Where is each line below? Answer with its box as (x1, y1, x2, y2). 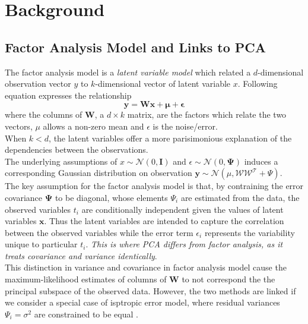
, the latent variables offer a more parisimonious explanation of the (49, 131, 292, 144)
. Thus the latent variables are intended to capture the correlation (44, 215, 284, 227)
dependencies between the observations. (5, 143, 148, 156)
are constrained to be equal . (34, 307, 138, 320)
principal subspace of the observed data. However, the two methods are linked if (5, 284, 296, 297)
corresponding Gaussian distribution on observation (5, 166, 192, 179)
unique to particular (5, 238, 78, 250)
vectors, (5, 119, 33, 132)
